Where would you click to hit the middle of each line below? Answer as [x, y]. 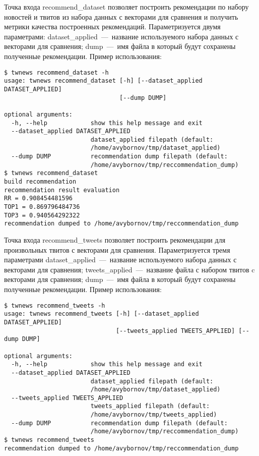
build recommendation [40, 182]
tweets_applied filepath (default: [150, 406]
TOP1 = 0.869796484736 [42, 207]
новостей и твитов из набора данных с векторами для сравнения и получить [121, 16]
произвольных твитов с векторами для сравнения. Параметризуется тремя [117, 249]
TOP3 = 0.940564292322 [42, 215]
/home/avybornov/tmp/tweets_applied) [154, 415]
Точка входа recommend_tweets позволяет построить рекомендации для [115, 240]
